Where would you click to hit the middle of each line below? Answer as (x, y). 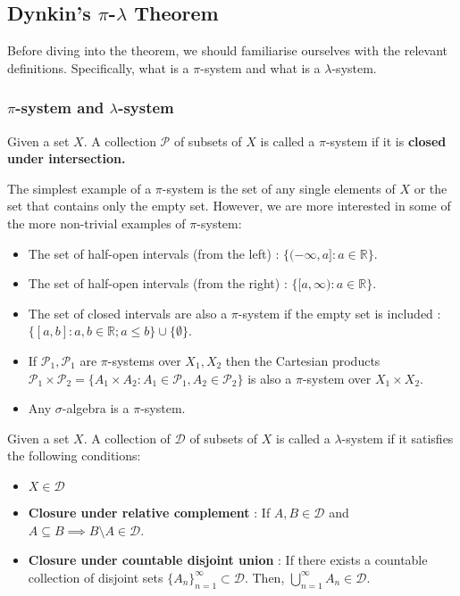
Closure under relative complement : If (149, 512)
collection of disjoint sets (96, 577)
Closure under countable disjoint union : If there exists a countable (228, 560)
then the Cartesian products (303, 360)
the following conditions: (74, 455)
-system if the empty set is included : (339, 313)
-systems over (144, 360)
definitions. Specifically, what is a (98, 67)
